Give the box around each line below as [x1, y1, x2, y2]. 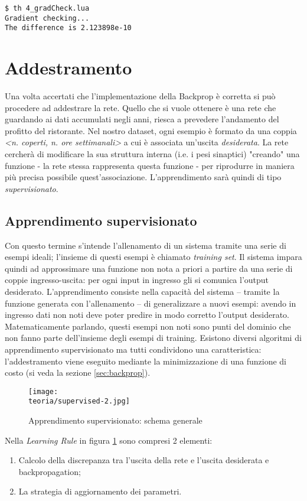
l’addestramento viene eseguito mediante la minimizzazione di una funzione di [5, 354, 286, 367]
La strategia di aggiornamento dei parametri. [18, 485, 182, 497]
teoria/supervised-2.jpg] [28, 397, 130, 406]
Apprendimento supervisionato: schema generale [28, 414, 203, 427]
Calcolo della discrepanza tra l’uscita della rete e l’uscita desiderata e [18, 454, 269, 466]
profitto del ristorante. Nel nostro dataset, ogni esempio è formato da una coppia [5, 124, 297, 136]
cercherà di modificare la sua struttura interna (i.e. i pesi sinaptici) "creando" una [5, 148, 300, 160]
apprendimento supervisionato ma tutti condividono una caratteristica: [5, 343, 262, 355]
